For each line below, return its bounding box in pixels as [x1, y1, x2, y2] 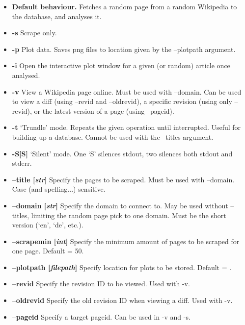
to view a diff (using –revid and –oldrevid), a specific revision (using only [12, 96, 232, 106]
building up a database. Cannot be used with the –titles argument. [12, 131, 214, 142]
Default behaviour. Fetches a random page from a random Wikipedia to [12, 1, 237, 11]
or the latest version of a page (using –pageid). [34, 105, 174, 116]
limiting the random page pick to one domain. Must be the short [31, 210, 226, 220]
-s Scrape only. [12, 27, 57, 38]
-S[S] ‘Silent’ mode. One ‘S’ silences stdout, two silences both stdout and [12, 148, 233, 158]
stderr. [12, 158, 32, 168]
